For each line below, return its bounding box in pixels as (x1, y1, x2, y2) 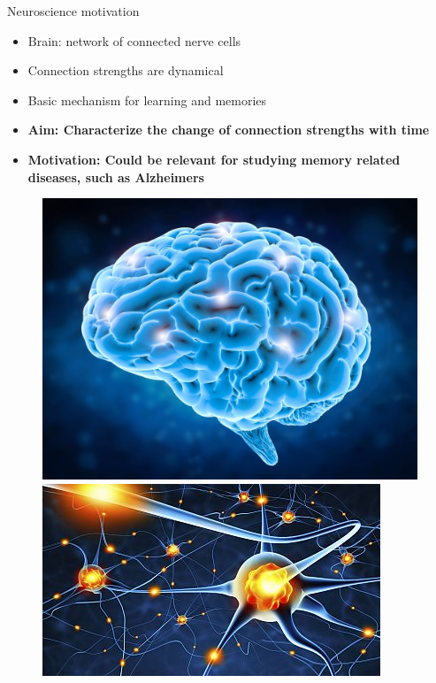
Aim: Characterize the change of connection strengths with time (27, 120, 430, 139)
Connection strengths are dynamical (27, 61, 224, 80)
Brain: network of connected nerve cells (27, 31, 241, 50)
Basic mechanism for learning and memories (27, 90, 267, 109)
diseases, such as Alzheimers (27, 167, 204, 186)
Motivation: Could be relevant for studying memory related (27, 150, 401, 168)
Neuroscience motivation (7, 2, 140, 19)
